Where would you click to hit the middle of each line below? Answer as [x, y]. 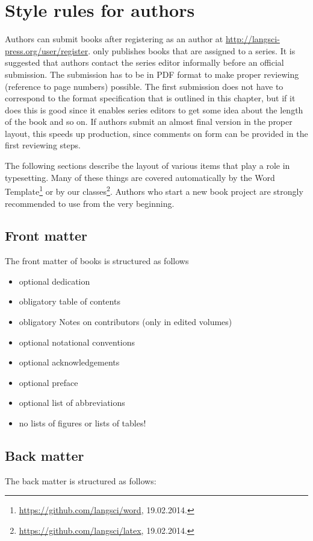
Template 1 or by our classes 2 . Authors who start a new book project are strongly [154, 190]
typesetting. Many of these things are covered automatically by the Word [140, 177]
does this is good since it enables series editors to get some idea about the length [154, 109]
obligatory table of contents [70, 301]
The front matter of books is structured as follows [97, 261]
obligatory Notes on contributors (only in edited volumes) [126, 322]
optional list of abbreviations [72, 403]
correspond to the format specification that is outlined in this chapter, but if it [150, 98]
